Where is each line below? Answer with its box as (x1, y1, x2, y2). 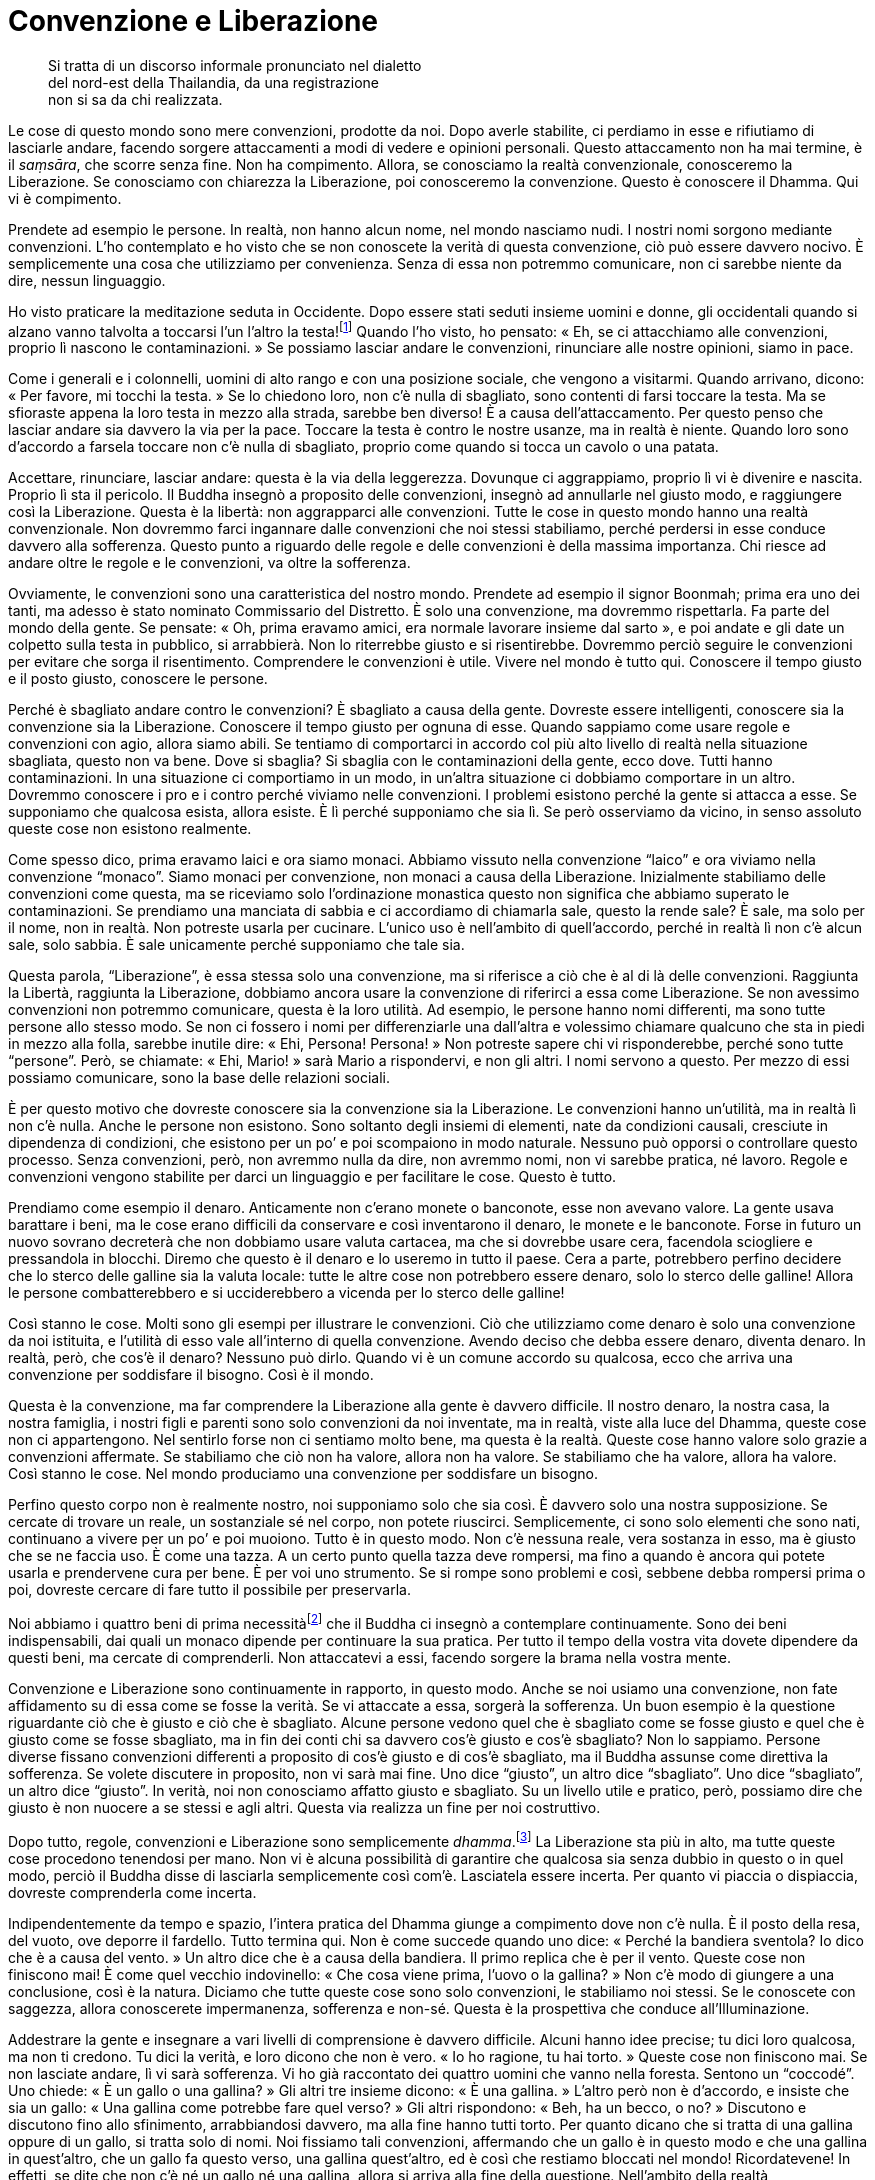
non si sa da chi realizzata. (48, 90, 223, 108)
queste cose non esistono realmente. (8, 820, 252, 838)
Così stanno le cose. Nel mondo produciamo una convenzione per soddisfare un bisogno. (8, 1465, 598, 1483)
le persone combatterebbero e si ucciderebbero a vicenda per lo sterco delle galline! (8, 1284, 565, 1302)
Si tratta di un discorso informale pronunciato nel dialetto (48, 56, 422, 74)
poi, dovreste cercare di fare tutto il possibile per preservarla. (8, 1581, 411, 1599)
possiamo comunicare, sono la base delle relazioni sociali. (8, 1069, 391, 1087)
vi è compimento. (8, 189, 122, 207)
